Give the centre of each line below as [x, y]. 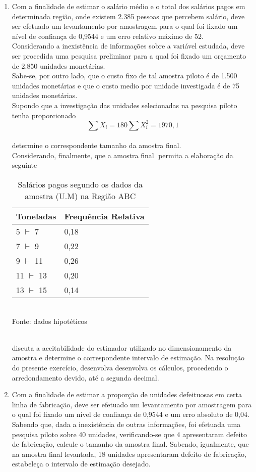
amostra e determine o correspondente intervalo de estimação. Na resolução [128, 358]
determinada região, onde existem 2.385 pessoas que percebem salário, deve [128, 16]
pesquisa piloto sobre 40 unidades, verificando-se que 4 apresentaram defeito [129, 434]
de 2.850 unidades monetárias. [58, 65]
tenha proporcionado [44, 115]
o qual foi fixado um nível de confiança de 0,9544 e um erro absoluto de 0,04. [131, 414]
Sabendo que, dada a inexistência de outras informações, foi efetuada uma [126, 424]
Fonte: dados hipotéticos [49, 321]
